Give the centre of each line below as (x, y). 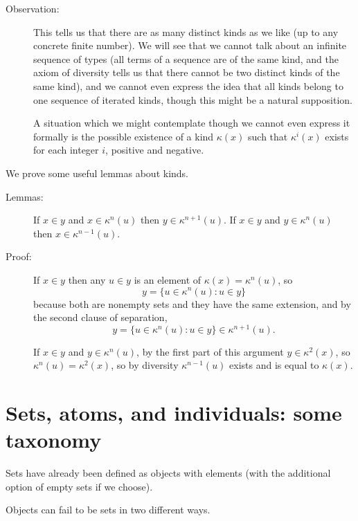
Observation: (33, 8)
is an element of (168, 279)
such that (268, 136)
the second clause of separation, (100, 317)
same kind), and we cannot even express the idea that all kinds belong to (188, 85)
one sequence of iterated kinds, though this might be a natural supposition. (193, 99)
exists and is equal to (274, 365)
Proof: (19, 256)
